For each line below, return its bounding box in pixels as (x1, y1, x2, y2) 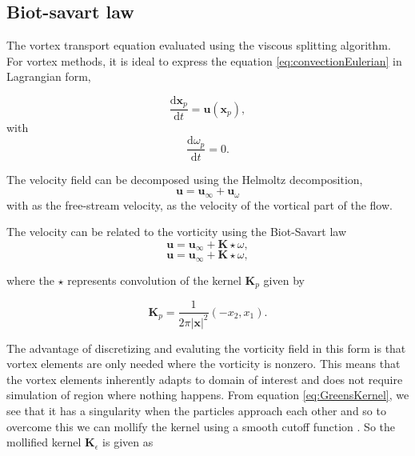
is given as (102, 434, 154, 450)
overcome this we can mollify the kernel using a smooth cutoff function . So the (6, 418, 395, 434)
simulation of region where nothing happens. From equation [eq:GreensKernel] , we (6, 386, 409, 403)
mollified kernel (6, 434, 82, 450)
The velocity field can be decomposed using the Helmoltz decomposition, (6, 170, 363, 187)
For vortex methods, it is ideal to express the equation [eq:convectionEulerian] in (6, 52, 402, 69)
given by (263, 271, 305, 288)
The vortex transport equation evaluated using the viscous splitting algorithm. (6, 37, 391, 54)
